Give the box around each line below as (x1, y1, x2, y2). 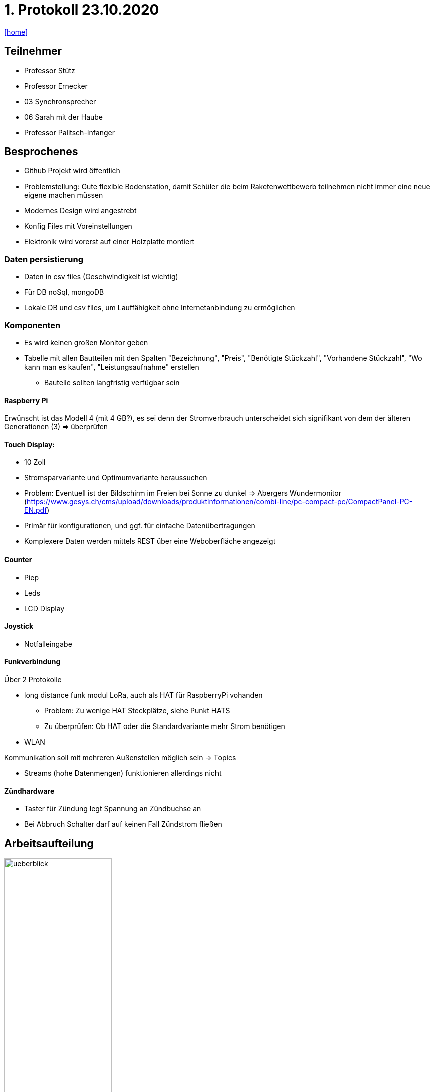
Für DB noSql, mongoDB (24, 288, 104, 297)
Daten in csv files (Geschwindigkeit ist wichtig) (24, 272, 178, 281)
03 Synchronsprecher (24, 97, 96, 106)
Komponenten (4, 320, 61, 330)
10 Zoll (24, 458, 46, 467)
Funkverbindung (4, 657, 61, 666)
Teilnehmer (4, 45, 62, 58)
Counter (4, 555, 32, 564)
